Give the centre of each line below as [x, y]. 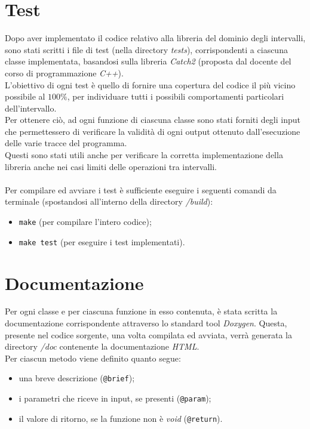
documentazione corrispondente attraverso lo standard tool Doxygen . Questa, [146, 323]
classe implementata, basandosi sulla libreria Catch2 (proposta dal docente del [148, 61]
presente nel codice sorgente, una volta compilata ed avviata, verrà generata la [148, 334]
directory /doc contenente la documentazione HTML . [102, 346]
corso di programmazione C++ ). [64, 72]
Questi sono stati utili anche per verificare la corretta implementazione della [144, 155]
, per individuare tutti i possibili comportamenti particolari [176, 96]
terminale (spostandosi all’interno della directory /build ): [109, 201]
